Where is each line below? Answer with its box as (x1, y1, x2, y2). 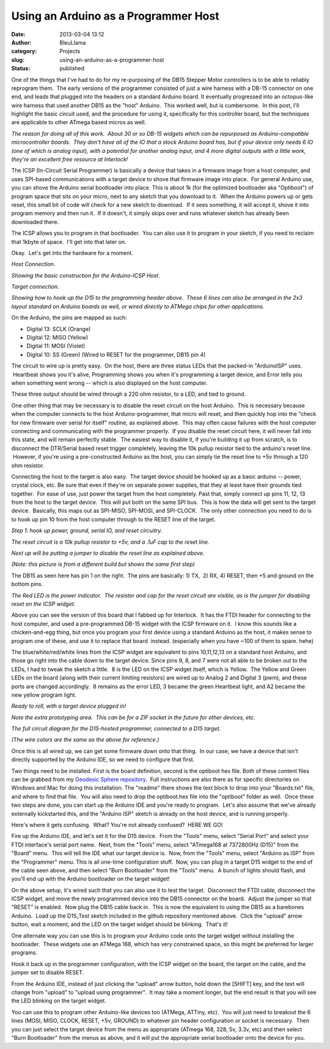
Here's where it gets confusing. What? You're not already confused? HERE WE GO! (11, 821, 223, 828)
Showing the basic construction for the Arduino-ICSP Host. (11, 272, 160, 279)
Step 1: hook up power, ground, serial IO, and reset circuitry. (11, 527, 163, 535)
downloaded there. (11, 218, 59, 226)
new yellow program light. (11, 691, 76, 699)
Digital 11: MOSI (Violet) (26, 343, 86, 350)
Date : (11, 31, 26, 38)
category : (11, 48, 37, 55)
